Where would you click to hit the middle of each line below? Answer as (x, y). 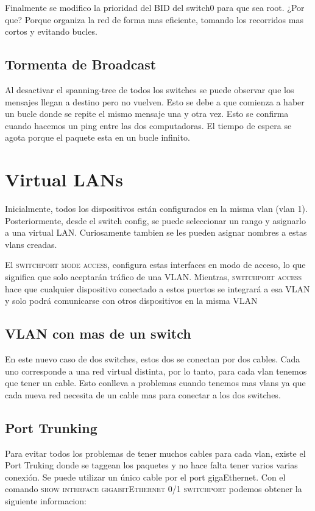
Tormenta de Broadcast (81, 64)
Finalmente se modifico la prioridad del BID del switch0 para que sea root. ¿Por (155, 7)
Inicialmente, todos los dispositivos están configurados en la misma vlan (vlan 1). (156, 209)
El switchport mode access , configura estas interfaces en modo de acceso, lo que (155, 265)
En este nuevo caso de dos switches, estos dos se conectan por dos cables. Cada (153, 359)
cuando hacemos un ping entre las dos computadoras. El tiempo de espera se (148, 125)
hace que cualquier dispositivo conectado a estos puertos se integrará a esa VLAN (157, 288)
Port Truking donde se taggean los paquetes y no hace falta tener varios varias (151, 465)
